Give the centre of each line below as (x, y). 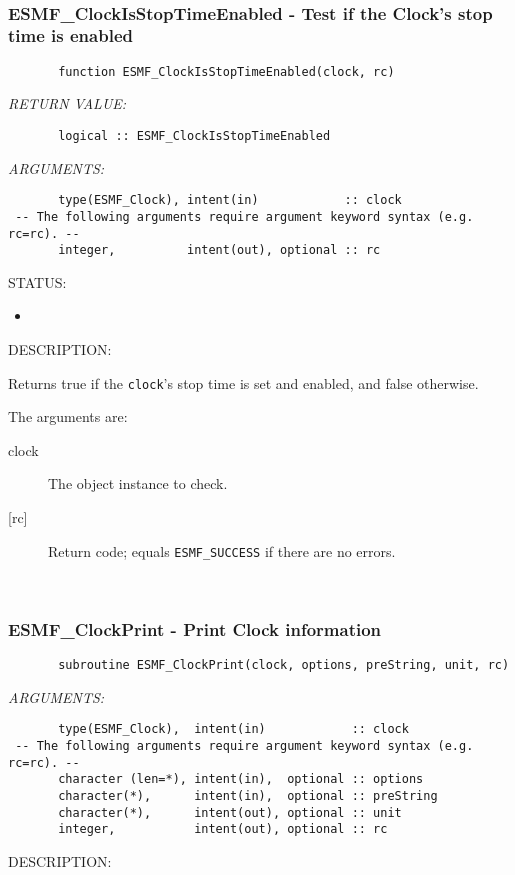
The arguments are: (68, 416)
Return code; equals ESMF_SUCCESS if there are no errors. (222, 550)
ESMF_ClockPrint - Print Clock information (195, 628)
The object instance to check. (138, 483)
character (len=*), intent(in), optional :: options (241, 779)
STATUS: (37, 281)
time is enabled (70, 35)
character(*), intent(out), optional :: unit (230, 812)
